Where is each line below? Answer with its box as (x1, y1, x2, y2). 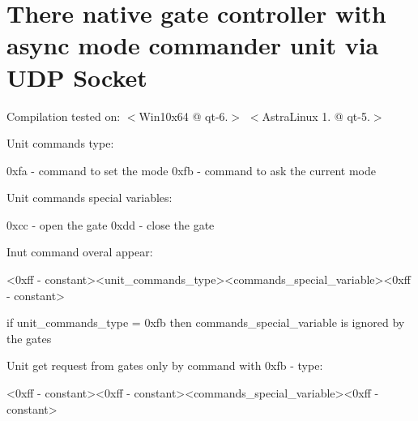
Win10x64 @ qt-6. (139, 107, 228, 124)
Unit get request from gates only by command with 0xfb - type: (6, 357, 323, 374)
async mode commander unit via (6, 28, 379, 62)
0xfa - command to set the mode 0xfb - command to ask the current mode (6, 161, 376, 178)
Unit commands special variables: (6, 189, 173, 206)
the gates (6, 329, 52, 346)
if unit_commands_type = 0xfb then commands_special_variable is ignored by (6, 314, 405, 331)
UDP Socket (6, 60, 147, 93)
